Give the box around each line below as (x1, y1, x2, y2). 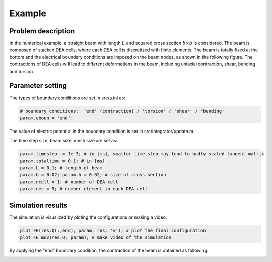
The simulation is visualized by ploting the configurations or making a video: (9, 214, 167, 220)
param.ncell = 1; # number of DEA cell (20, 179, 118, 185)
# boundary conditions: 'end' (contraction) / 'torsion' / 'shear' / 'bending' (20, 108, 225, 114)
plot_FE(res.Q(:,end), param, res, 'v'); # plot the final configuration (20, 227, 206, 233)
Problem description (9, 27, 75, 35)
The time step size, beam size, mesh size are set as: (9, 138, 118, 144)
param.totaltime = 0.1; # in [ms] (20, 158, 105, 164)
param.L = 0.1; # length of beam (20, 165, 103, 171)
